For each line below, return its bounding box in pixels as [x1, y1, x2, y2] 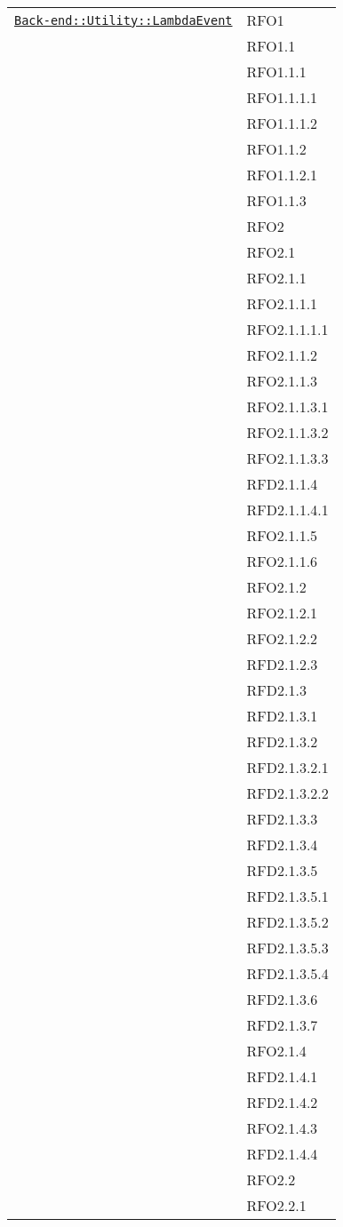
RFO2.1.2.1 [246, 602, 318, 623]
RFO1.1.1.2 [246, 113, 318, 133]
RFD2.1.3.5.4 [246, 963, 329, 984]
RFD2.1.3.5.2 [246, 912, 329, 932]
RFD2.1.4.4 [246, 1143, 318, 1164]
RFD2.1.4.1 [246, 1066, 318, 1087]
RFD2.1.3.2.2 [246, 783, 329, 803]
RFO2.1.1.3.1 [246, 396, 329, 417]
